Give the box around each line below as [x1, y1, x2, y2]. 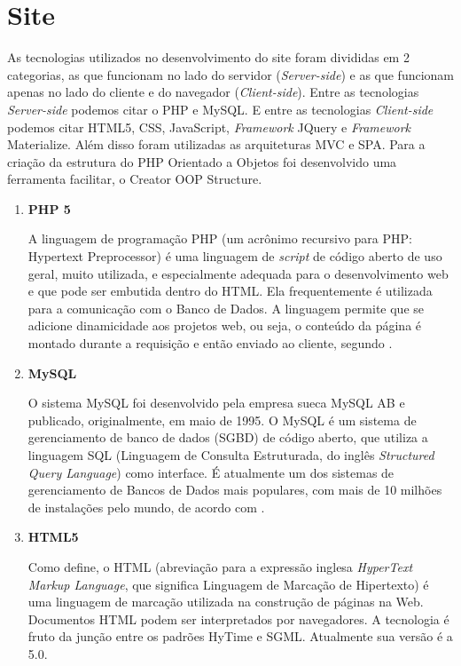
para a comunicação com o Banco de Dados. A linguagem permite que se [27, 298, 425, 317]
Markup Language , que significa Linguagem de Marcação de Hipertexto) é [27, 575, 429, 593]
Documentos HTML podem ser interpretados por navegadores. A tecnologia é [27, 609, 449, 628]
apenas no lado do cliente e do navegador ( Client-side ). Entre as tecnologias [7, 83, 419, 101]
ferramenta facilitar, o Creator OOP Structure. [7, 170, 262, 188]
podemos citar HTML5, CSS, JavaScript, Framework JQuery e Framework [7, 117, 411, 136]
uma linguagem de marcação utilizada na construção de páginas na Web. [27, 592, 424, 611]
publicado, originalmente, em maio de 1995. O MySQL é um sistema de [27, 410, 417, 429]
